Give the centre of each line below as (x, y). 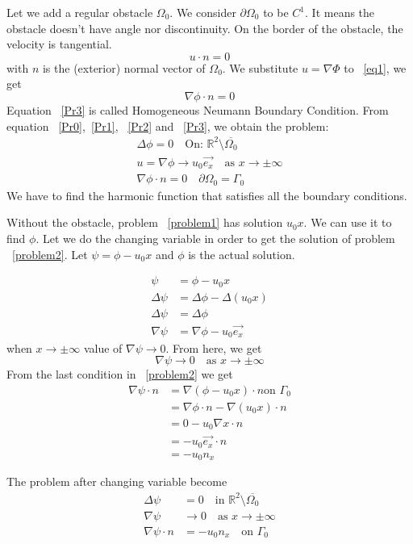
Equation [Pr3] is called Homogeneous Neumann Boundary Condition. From (198, 109)
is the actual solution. (242, 254)
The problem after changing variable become (117, 481)
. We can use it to (348, 222)
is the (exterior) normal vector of (124, 67)
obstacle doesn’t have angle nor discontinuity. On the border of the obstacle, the (205, 28)
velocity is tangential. (59, 44)
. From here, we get (214, 347)
